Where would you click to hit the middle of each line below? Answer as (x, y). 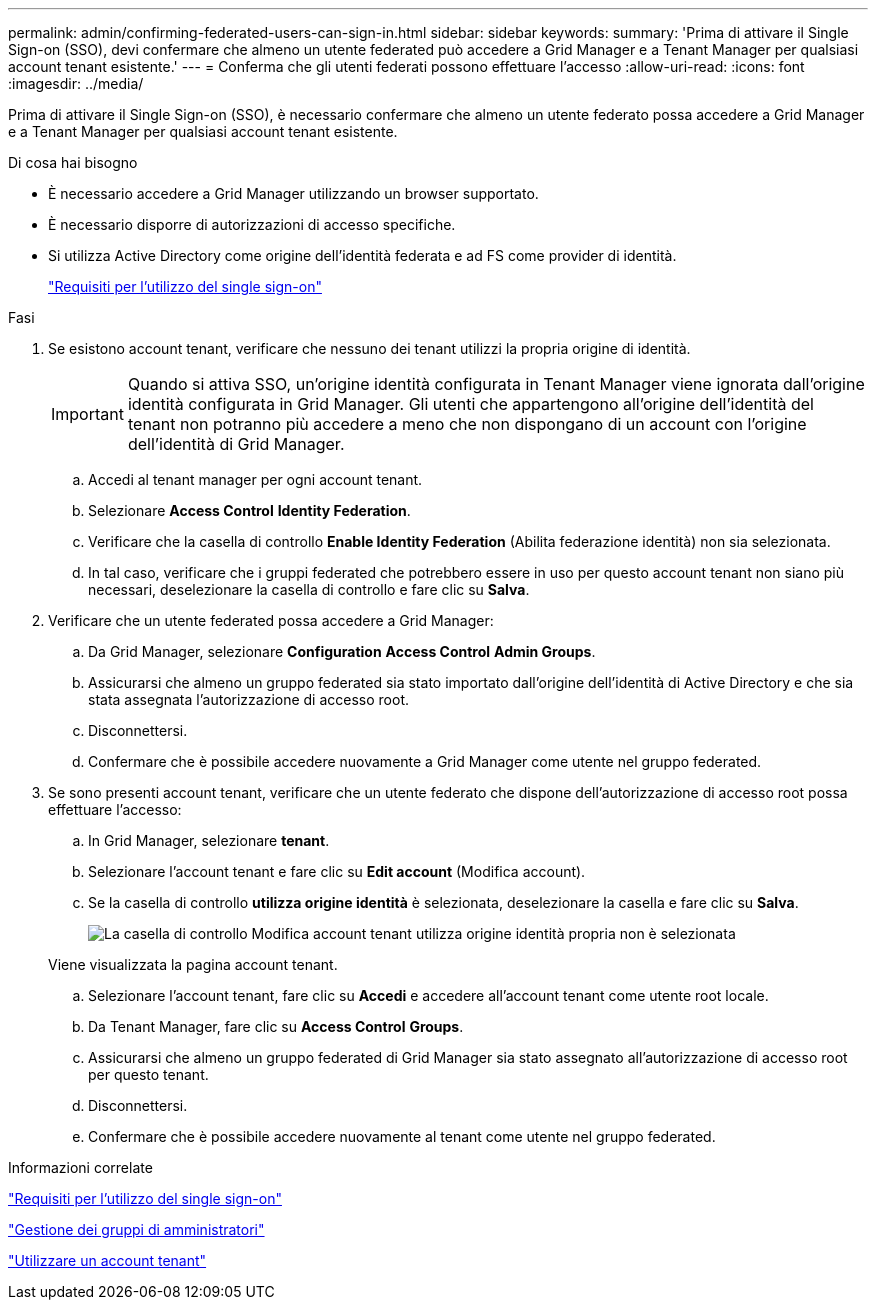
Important (87, 414)
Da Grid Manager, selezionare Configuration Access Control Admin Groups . (342, 651)
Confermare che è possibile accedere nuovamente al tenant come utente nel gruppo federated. (402, 1136)
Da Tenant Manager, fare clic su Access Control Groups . (276, 1026)
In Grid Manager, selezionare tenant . (209, 840)
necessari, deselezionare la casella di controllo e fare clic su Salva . (309, 589)
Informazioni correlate (80, 1167)
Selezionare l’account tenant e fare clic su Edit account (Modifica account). (337, 871)
